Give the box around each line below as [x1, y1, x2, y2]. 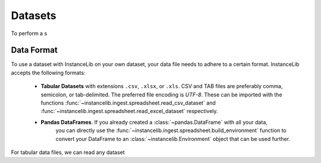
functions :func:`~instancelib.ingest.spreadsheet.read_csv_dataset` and [40, 99, 216, 106]
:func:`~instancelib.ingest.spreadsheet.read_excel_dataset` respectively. [40, 108, 218, 115]
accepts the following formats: [11, 69, 86, 76]
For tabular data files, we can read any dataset [11, 149, 125, 156]
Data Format [11, 45, 58, 55]
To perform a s [11, 30, 48, 37]
